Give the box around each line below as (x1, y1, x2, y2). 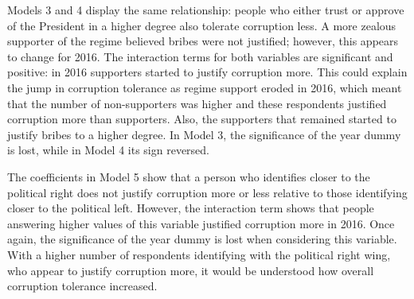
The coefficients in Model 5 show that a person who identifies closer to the (7, 168, 370, 184)
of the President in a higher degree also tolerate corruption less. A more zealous (7, 17, 396, 33)
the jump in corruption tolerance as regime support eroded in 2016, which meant (7, 79, 402, 95)
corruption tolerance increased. (7, 278, 158, 294)
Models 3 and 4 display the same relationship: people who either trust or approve (7, 2, 404, 17)
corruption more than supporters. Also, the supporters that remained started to (7, 111, 396, 127)
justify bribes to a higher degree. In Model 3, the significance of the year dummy (7, 126, 401, 142)
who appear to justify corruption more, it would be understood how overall (7, 262, 374, 278)
